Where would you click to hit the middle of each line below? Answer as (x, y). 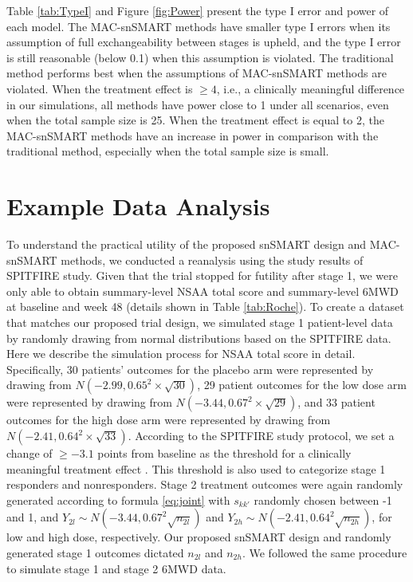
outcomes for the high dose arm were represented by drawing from (169, 420)
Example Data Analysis (138, 206)
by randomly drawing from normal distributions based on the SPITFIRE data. (199, 338)
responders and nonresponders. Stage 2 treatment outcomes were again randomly (205, 484)
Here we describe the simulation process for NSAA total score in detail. (181, 354)
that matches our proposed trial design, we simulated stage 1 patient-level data (200, 322)
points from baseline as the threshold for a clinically (224, 453)
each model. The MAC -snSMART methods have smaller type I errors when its (199, 26)
